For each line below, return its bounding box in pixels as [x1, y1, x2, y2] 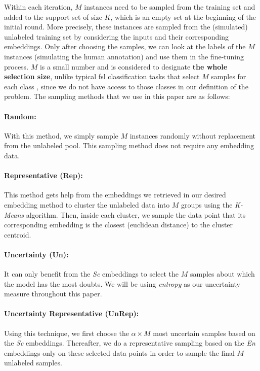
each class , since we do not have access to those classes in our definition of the [4, 81, 248, 91]
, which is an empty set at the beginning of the [110, 11, 256, 22]
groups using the [181, 199, 233, 210]
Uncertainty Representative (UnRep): [4, 308, 139, 319]
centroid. [4, 229, 31, 240]
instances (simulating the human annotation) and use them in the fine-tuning [4, 51, 244, 61]
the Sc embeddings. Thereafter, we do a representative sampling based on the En [4, 338, 255, 348]
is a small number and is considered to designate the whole [39, 61, 228, 72]
